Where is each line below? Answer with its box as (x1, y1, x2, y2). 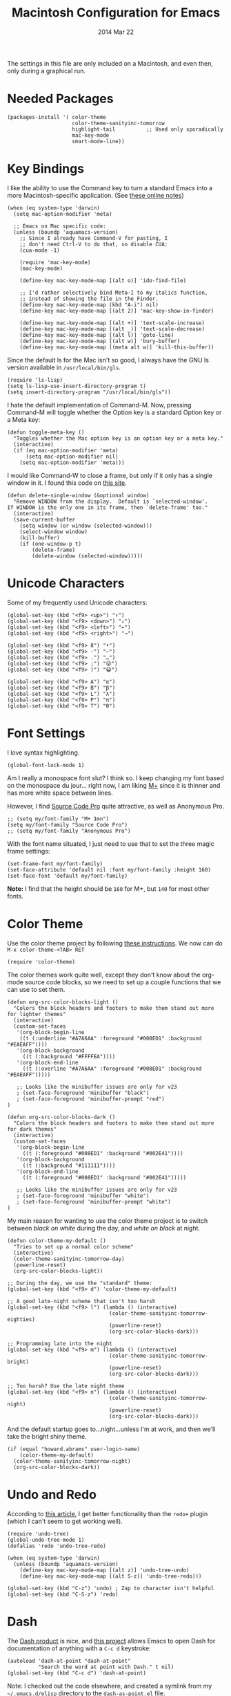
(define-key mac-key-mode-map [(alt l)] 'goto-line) (19, 331, 174, 338)
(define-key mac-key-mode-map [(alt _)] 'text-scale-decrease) (19, 325, 205, 333)
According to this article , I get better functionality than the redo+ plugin (7, 1509, 208, 1518)
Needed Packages (7, 91, 114, 107)
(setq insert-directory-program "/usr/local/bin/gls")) (7, 389, 171, 396)
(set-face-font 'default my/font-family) (7, 872, 128, 879)
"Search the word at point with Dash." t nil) (37, 1663, 174, 1670)
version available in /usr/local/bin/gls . (7, 363, 121, 371)
